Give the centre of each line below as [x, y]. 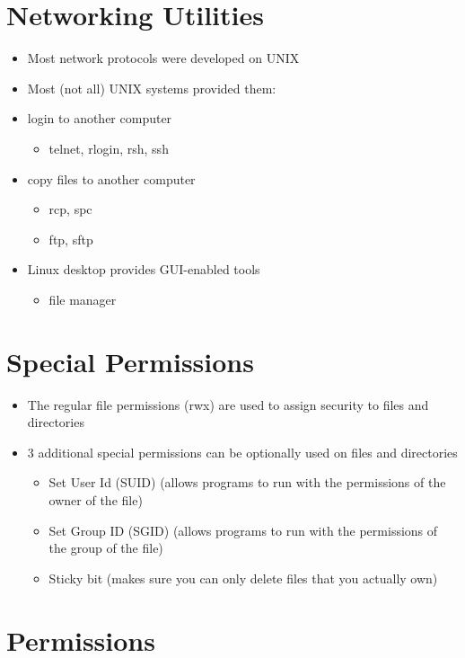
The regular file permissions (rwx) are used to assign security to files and [228, 404]
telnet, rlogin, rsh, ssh [109, 148]
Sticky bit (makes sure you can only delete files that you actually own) [243, 578]
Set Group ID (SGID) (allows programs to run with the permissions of [243, 530]
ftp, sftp [71, 239]
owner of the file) [96, 499]
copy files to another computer [111, 178]
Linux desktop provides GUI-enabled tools [144, 269]
